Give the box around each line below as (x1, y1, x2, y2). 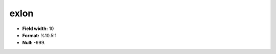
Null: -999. (22, 40, 45, 46)
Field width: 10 (22, 25, 54, 32)
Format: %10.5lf (22, 32, 56, 38)
